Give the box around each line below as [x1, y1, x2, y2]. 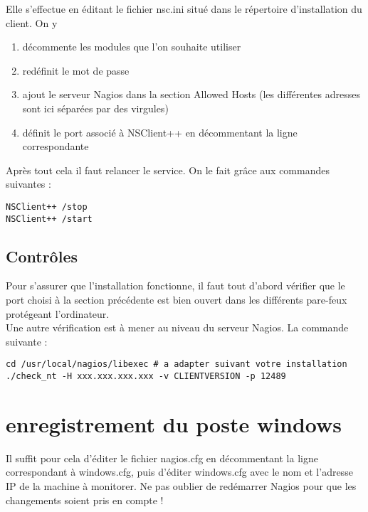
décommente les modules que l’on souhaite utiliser [22, 39, 241, 54]
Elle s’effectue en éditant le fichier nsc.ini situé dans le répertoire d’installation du [6, 1, 362, 16]
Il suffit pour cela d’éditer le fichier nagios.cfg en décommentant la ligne [6, 450, 318, 465]
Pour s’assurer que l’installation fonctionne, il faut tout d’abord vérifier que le [6, 278, 345, 293]
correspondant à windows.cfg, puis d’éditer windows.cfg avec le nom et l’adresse [6, 464, 353, 479]
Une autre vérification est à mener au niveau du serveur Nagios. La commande [6, 320, 349, 335]
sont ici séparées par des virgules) [22, 100, 169, 115]
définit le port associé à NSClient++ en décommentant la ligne [22, 124, 298, 139]
